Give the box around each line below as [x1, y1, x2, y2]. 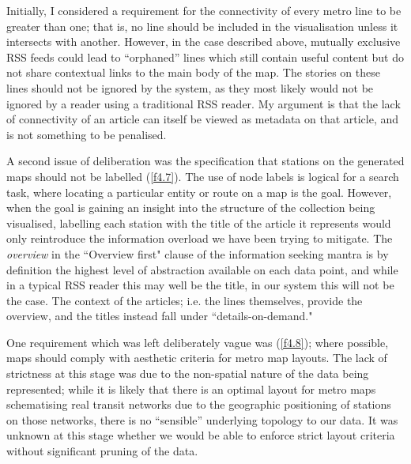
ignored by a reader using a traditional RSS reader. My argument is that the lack [6, 95, 401, 111]
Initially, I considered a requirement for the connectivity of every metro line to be [6, 2, 402, 18]
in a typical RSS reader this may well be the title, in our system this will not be [6, 277, 394, 293]
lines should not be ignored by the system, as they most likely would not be [6, 79, 374, 96]
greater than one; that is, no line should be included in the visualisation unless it [6, 17, 398, 34]
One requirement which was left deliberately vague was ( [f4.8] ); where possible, [6, 334, 389, 350]
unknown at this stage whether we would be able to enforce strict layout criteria [6, 427, 395, 443]
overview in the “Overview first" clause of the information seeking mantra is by [6, 245, 389, 262]
